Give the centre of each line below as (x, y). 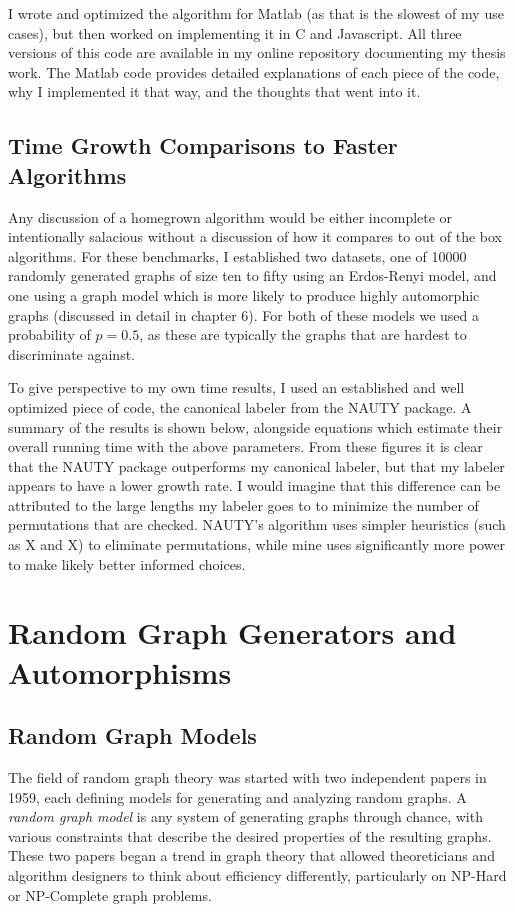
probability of (49, 334)
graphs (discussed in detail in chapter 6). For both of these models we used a (244, 314)
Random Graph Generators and (232, 632)
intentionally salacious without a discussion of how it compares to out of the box (255, 236)
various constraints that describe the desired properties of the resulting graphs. (250, 835)
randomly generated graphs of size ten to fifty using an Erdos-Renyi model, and (252, 275)
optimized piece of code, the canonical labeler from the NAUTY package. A (240, 406)
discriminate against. (71, 353)
